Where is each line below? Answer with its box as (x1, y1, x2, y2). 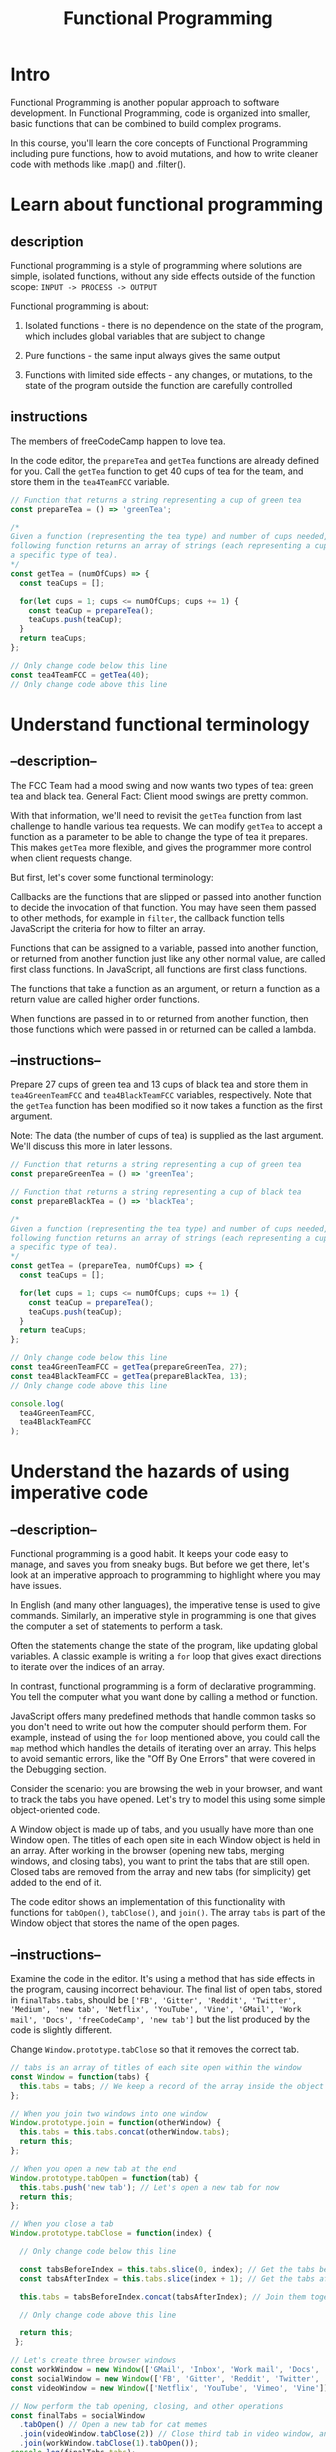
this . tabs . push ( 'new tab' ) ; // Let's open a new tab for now (19, 2182, 280, 2192)
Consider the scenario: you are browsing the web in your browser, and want (10, 1783, 323, 1795)
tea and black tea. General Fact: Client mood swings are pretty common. (10, 790, 309, 802)
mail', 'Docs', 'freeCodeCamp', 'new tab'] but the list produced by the (10, 2013, 311, 2025)
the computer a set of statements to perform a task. (10, 1620, 223, 1632)
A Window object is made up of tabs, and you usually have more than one (10, 1823, 314, 1836)
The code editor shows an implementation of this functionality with (10, 1896, 286, 1908)
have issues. (10, 1580, 62, 1592)
